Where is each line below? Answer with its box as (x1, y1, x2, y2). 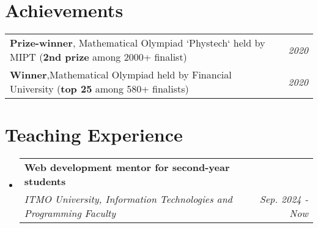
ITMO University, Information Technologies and (24, 192, 232, 207)
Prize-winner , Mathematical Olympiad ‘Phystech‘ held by (10, 36, 265, 50)
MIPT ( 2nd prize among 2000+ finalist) (10, 50, 187, 64)
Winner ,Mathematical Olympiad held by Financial (10, 67, 232, 82)
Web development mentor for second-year (24, 160, 230, 175)
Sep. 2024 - (259, 192, 308, 207)
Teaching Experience (5, 122, 183, 147)
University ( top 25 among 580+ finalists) (10, 82, 189, 96)
